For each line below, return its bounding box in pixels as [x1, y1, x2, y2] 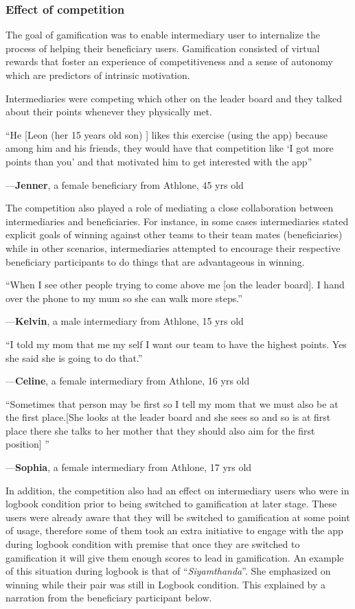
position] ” [5, 437, 49, 451]
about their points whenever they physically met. [5, 104, 212, 119]
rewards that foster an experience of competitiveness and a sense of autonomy [5, 54, 333, 69]
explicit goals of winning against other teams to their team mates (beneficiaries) [5, 227, 343, 242]
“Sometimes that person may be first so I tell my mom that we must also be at [5, 396, 339, 411]
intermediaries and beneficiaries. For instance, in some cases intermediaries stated [5, 214, 349, 228]
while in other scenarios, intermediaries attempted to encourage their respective [5, 240, 341, 255]
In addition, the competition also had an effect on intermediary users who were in [5, 483, 350, 497]
